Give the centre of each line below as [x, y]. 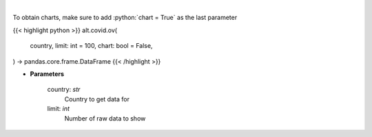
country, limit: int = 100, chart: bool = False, [91, 46]
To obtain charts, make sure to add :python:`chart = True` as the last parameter [125, 18]
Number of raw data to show [105, 118]
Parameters [47, 74]
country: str [64, 90]
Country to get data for [97, 99]
